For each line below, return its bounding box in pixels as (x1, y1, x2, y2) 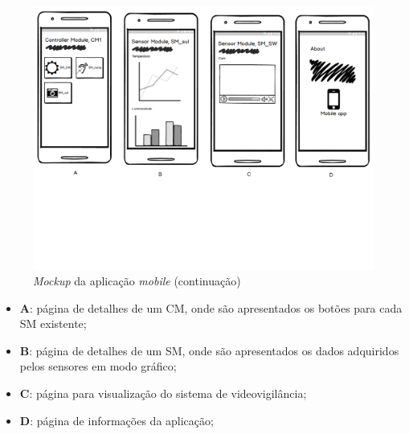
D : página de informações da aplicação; (19, 411, 214, 428)
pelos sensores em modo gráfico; (19, 358, 177, 375)
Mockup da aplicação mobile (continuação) (33, 272, 241, 289)
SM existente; (19, 315, 87, 332)
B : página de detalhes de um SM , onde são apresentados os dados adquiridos (19, 342, 399, 358)
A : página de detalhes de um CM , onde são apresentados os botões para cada (19, 299, 403, 316)
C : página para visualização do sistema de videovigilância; (19, 385, 307, 402)
